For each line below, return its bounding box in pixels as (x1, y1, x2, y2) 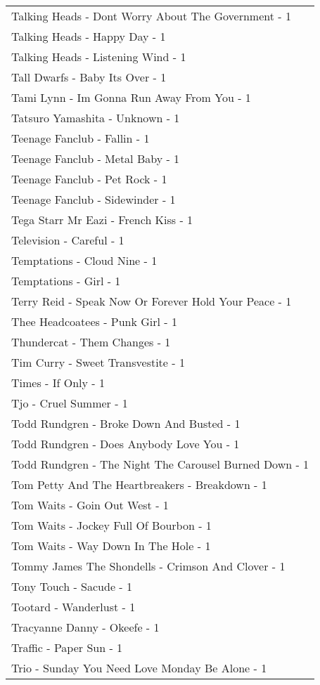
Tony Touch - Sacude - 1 (11, 578, 132, 594)
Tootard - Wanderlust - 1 (11, 599, 136, 615)
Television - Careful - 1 (11, 232, 124, 248)
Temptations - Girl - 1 (11, 273, 121, 289)
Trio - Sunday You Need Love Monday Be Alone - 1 (11, 660, 267, 676)
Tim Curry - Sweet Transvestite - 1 (11, 354, 185, 370)
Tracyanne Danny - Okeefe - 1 (11, 619, 160, 635)
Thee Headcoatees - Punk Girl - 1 (11, 313, 177, 330)
